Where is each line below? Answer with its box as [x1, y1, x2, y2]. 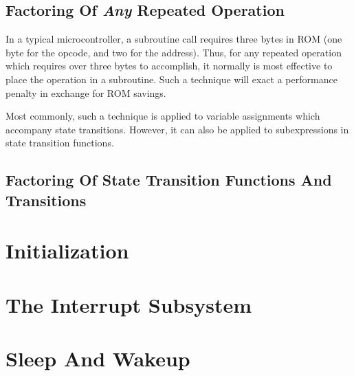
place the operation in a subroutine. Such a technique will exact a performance [5, 71, 338, 86]
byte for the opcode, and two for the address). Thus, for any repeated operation [5, 45, 342, 59]
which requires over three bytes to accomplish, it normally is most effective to [5, 58, 333, 73]
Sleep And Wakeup [5, 344, 190, 373]
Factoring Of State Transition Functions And [5, 169, 332, 190]
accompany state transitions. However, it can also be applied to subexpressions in [5, 122, 349, 136]
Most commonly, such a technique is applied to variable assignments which [5, 109, 320, 123]
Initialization [5, 236, 129, 265]
